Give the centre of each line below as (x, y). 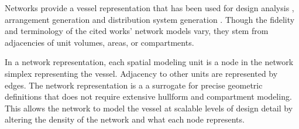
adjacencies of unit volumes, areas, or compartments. (99, 42)
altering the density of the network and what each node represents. (125, 119)
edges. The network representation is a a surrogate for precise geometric (134, 85)
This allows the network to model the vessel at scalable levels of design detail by (149, 108)
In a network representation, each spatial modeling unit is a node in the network (149, 62)
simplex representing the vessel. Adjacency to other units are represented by (141, 73)
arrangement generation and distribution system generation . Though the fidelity (150, 19)
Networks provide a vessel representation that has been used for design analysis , (149, 8)
